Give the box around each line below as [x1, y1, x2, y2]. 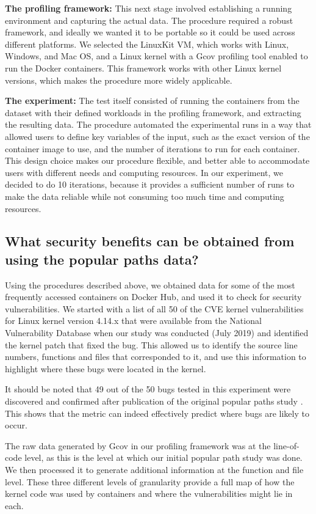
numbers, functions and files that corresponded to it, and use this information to [5, 350, 306, 363]
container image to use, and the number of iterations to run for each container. [5, 142, 300, 155]
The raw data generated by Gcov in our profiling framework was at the [5, 439, 271, 452]
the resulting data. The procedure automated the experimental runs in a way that [5, 118, 312, 131]
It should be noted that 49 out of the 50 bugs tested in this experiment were [5, 383, 291, 395]
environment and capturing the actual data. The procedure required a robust [5, 13, 293, 26]
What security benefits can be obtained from [5, 232, 295, 251]
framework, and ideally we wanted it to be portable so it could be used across [5, 26, 295, 39]
